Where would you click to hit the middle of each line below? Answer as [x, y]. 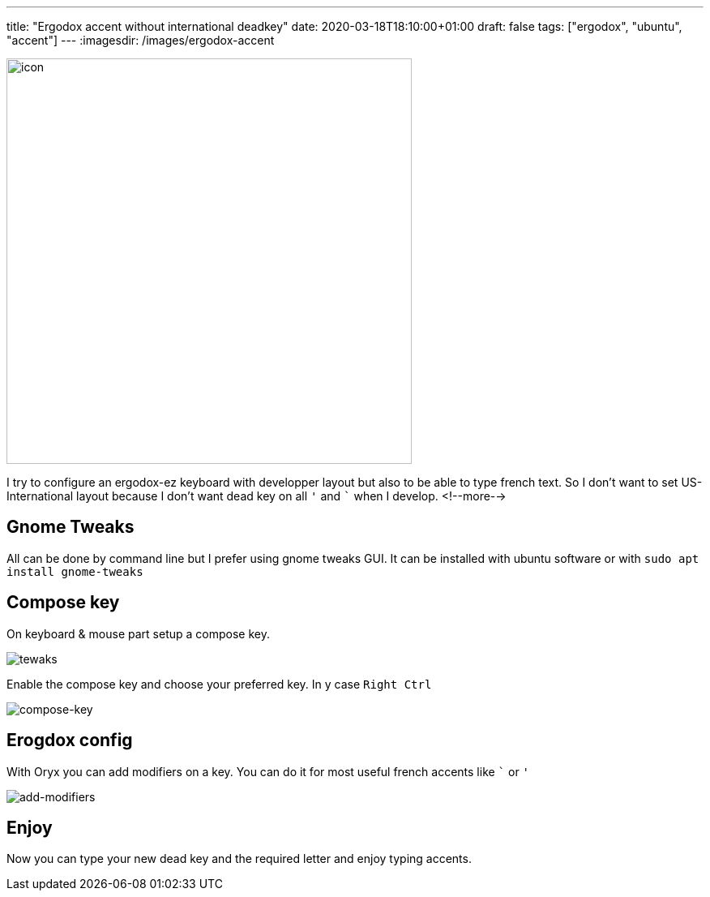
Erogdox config [70, 740]
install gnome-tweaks [75, 571]
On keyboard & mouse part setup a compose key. [138, 633]
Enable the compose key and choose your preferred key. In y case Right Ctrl [219, 684]
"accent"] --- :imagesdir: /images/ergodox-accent [141, 40]
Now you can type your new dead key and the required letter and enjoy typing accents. [239, 859]
